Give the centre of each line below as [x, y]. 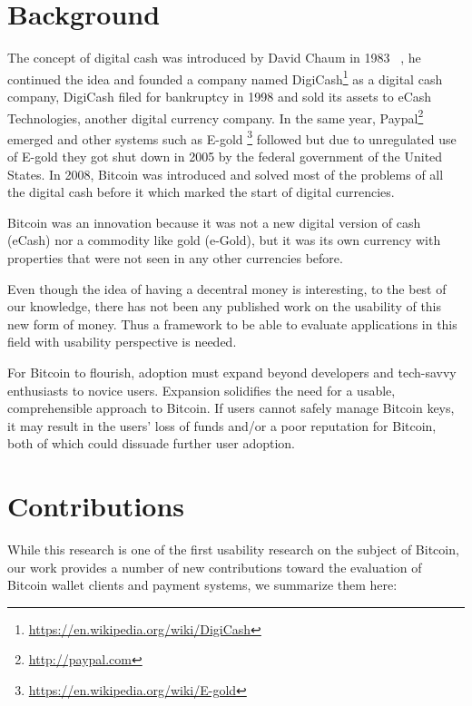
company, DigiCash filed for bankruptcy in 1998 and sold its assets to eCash [220, 96]
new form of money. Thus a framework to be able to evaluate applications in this [232, 324]
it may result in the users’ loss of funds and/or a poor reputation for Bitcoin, [222, 425]
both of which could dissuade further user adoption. [151, 443]
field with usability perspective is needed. [122, 342]
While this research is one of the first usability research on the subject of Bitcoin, [233, 549]
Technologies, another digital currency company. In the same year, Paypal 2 [216, 116]
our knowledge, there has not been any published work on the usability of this [225, 306]
